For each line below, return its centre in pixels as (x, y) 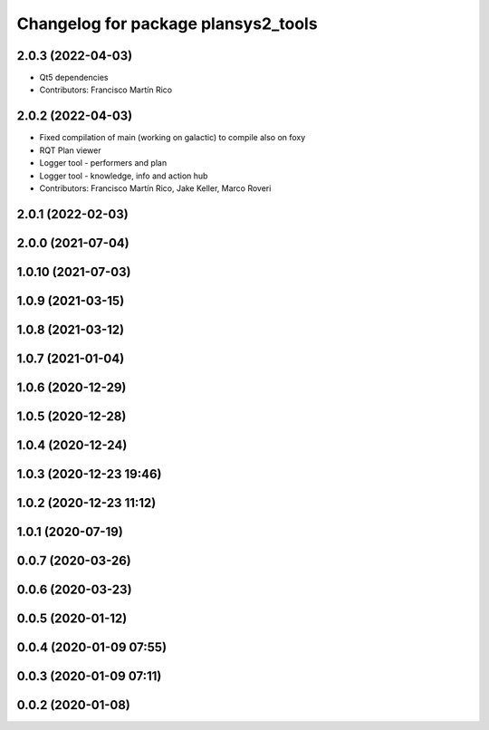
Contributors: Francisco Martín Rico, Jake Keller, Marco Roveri (155, 188)
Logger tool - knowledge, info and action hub (124, 176)
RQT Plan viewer (70, 150)
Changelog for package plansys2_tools (167, 24)
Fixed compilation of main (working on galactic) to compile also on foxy (173, 138)
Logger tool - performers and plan (103, 163)
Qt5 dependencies (74, 78)
